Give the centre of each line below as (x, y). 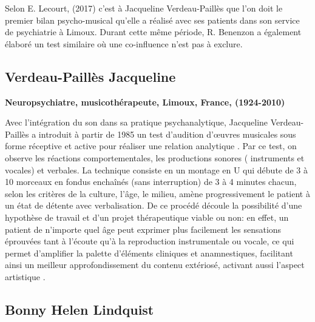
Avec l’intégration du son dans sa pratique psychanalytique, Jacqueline (137, 122)
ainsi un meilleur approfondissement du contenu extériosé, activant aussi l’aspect (155, 265)
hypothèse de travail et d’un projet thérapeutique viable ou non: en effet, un (147, 217)
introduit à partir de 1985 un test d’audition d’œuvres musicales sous (167, 134)
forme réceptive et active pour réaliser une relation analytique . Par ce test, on (151, 146)
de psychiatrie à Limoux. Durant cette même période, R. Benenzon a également (153, 32)
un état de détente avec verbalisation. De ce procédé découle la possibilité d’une (154, 205)
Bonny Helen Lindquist (80, 309)
